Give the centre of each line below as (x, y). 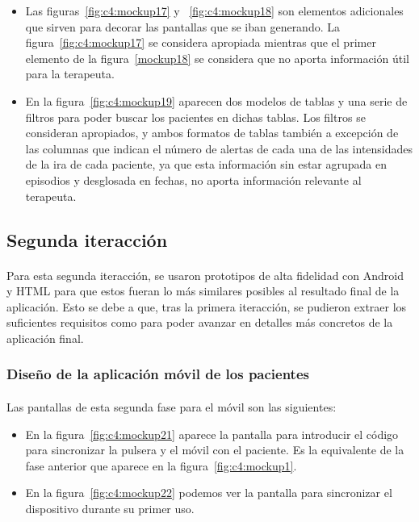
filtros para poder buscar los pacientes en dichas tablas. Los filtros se (195, 117)
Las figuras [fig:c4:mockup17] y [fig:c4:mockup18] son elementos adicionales (214, 10)
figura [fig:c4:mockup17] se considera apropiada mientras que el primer (201, 42)
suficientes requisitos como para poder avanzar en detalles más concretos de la (200, 322)
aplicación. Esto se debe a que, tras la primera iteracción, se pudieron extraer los (207, 306)
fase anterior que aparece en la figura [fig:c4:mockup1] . (161, 465)
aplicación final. (45, 338)
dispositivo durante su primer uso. (110, 508)
